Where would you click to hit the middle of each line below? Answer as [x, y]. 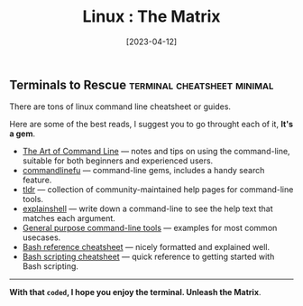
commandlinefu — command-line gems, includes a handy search [143, 171]
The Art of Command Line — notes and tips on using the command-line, [156, 152]
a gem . [23, 134]
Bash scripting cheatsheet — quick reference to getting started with [148, 257]
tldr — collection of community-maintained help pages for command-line [158, 190]
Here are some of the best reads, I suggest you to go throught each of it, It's [151, 125]
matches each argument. [69, 218]
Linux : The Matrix [151, 17]
